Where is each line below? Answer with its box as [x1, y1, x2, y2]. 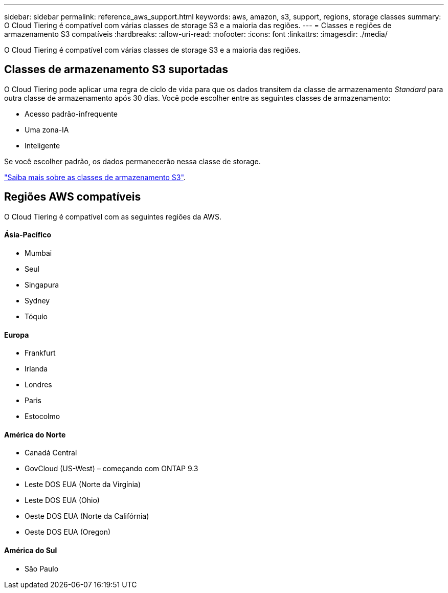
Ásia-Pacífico [4, 230, 51, 239]
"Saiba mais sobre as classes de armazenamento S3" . [4, 172, 186, 182]
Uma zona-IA [25, 125, 69, 134]
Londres [25, 380, 52, 389]
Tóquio [25, 312, 48, 321]
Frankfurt [25, 348, 56, 358]
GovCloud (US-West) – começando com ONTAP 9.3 [25, 464, 198, 473]
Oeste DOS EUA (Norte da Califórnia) [25, 512, 149, 521]
